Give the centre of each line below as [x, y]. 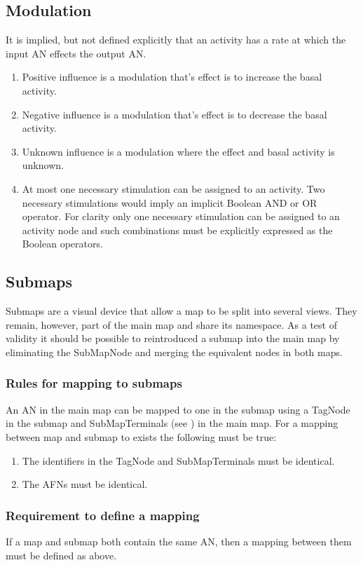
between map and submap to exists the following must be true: [141, 436]
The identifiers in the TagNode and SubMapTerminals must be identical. [178, 460]
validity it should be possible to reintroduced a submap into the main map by [173, 338]
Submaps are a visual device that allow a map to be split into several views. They [181, 311]
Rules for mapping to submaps [94, 383]
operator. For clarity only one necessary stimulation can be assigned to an [181, 216]
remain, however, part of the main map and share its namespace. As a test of [171, 324]
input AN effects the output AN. [76, 53]
